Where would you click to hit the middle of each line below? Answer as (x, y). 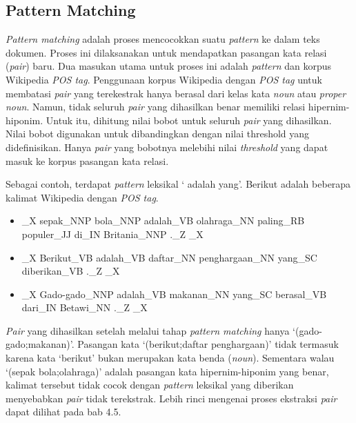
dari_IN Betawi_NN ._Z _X (85, 307)
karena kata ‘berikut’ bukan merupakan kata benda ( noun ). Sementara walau (170, 358)
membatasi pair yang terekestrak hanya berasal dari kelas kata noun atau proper (176, 93)
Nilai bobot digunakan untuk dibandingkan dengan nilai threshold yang (158, 134)
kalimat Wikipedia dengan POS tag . (82, 197)
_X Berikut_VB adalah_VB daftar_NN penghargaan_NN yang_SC (169, 257)
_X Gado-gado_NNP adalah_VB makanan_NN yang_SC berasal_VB (174, 294)
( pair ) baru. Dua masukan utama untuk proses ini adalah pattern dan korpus (169, 66)
